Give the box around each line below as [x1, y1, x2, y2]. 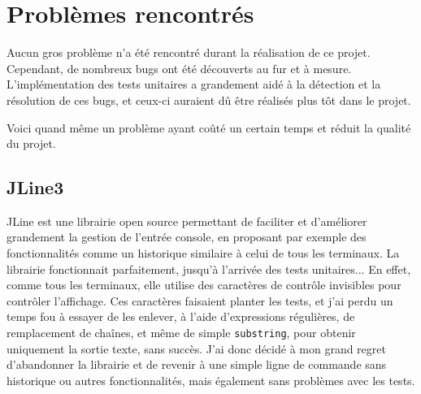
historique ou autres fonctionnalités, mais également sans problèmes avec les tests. [7, 371, 415, 388]
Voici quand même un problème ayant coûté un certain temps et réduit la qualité [7, 119, 411, 136]
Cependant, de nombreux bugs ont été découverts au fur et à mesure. [7, 59, 352, 76]
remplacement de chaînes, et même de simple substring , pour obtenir [7, 324, 356, 341]
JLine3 [7, 175, 64, 200]
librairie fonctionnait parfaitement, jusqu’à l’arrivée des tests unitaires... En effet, [7, 260, 411, 277]
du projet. [7, 135, 56, 152]
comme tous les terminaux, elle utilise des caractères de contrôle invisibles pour [7, 276, 401, 293]
